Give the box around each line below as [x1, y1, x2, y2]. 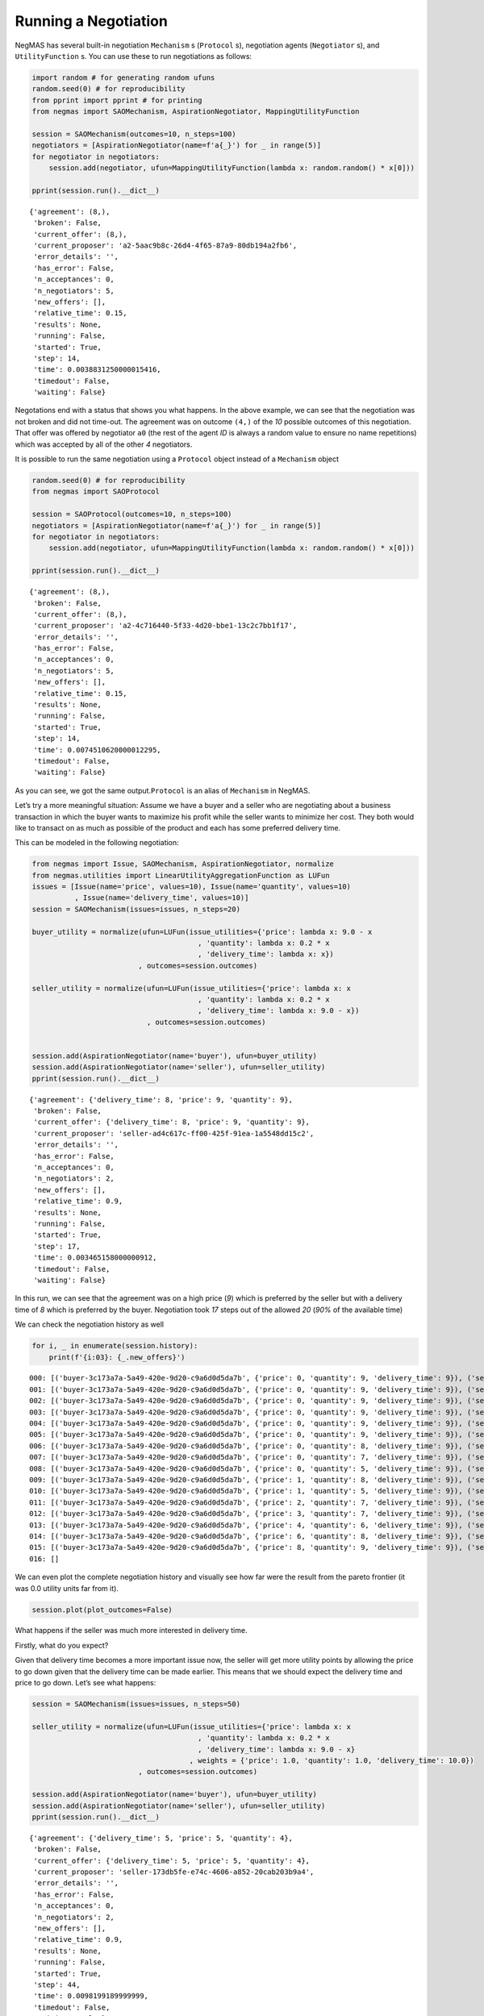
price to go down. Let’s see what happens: [15, 1678, 156, 1688]
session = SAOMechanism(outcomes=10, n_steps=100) [31, 129, 237, 139]
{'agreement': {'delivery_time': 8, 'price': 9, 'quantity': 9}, [29, 1095, 294, 1104]
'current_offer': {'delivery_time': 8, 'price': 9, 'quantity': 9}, [33, 1118, 311, 1127]
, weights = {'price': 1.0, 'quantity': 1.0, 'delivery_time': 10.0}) [189, 1756, 475, 1765]
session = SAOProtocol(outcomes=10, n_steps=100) [31, 510, 232, 519]
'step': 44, [33, 1981, 81, 1989]
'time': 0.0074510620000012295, [33, 745, 161, 754]
